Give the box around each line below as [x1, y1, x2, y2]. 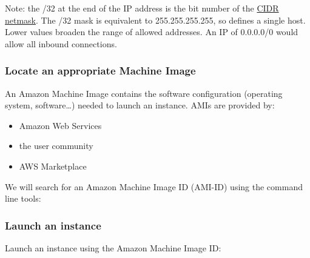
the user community [19, 139, 93, 152]
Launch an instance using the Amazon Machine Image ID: [5, 241, 221, 254]
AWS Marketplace [19, 159, 87, 172]
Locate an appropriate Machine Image [5, 63, 196, 78]
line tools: [5, 192, 41, 205]
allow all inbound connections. [5, 37, 117, 50]
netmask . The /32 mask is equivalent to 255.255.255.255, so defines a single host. [5, 13, 306, 26]
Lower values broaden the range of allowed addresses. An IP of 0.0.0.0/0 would [5, 25, 298, 38]
